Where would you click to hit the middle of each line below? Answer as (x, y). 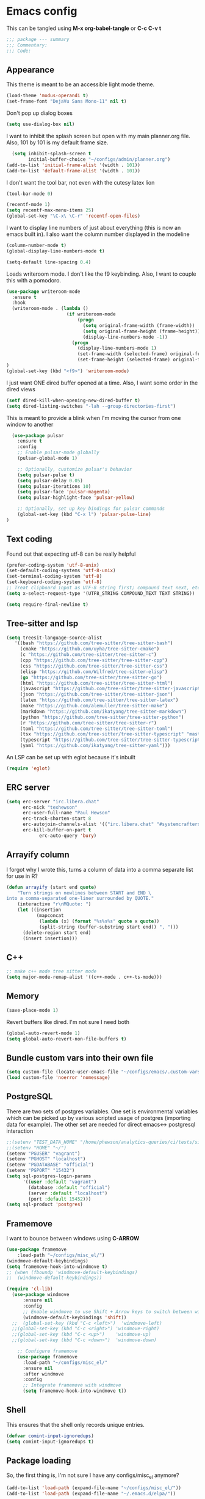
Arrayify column (38, 855)
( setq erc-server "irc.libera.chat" (53, 801)
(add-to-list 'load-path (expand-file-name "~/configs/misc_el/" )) (94, 1488)
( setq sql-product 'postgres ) (45, 1205)
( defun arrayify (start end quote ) (52, 887)
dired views (21, 389)
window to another (30, 424)
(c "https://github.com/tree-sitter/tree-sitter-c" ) (88, 655)
